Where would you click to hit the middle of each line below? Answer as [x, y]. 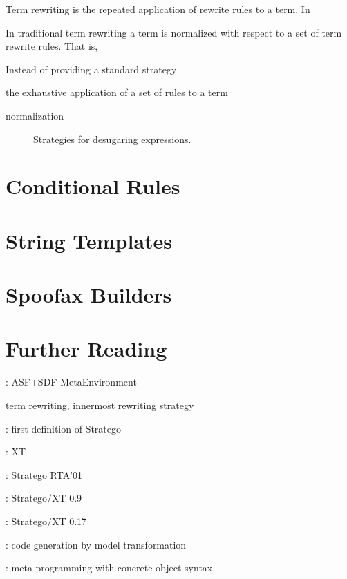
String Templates [89, 240]
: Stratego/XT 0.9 [44, 498]
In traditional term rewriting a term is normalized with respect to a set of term [174, 32]
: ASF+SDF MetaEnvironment [71, 382]
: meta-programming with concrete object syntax [109, 568]
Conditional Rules [93, 186]
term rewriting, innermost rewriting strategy [100, 405]
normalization [35, 115]
